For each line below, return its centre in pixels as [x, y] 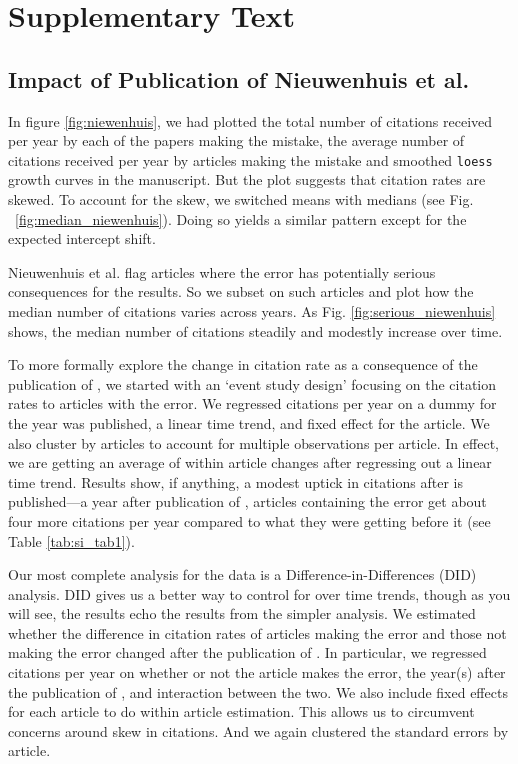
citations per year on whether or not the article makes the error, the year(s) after [257, 672]
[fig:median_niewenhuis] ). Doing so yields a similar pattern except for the [241, 218]
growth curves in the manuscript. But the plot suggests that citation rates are [247, 179]
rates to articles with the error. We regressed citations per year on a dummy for [252, 403]
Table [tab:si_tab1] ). [71, 540]
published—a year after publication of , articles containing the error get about [247, 501]
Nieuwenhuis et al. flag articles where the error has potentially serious [222, 271]
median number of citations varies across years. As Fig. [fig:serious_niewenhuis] [252, 310]
